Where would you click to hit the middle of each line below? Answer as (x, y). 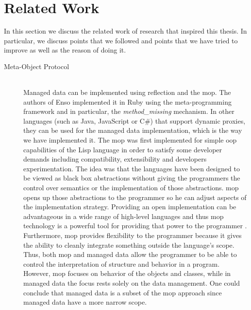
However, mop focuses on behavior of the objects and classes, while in (127, 273)
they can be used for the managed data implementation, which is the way (133, 130)
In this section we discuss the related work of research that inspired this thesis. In (125, 31)
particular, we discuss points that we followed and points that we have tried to (121, 40)
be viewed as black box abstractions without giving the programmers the (132, 178)
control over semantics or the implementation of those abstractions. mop (131, 188)
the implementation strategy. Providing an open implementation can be (130, 207)
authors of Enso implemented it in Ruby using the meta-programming (127, 101)
